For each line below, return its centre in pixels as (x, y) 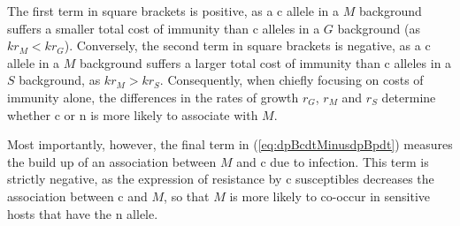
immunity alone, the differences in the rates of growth (153, 97)
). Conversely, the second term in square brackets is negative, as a (242, 45)
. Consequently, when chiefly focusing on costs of (291, 80)
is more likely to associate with (174, 114)
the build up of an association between (112, 161)
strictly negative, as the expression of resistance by (145, 179)
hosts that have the (59, 213)
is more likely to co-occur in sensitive (330, 196)
